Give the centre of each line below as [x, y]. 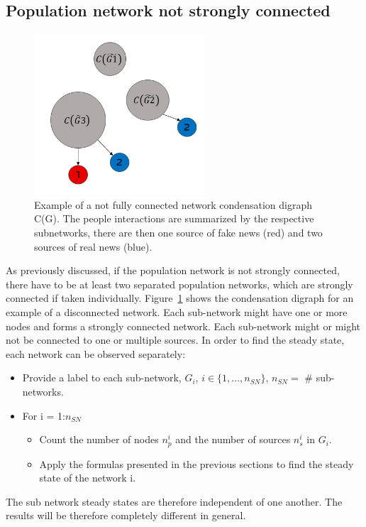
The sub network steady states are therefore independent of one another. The [174, 501]
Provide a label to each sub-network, [102, 377]
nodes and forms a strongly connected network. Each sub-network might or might [183, 326]
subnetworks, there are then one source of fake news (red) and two [178, 233]
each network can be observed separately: [96, 353]
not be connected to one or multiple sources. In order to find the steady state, [175, 340]
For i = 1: [44, 415]
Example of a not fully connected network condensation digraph [173, 204]
